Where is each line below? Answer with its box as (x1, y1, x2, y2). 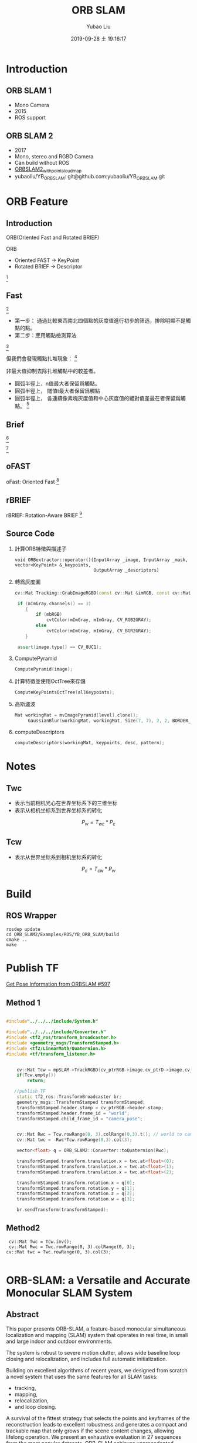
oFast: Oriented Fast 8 (6, 477, 60, 485)
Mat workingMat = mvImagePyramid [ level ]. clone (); (14, 712, 139, 718)
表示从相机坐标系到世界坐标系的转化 (14, 807, 103, 814)
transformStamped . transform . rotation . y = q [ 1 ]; (16, 1185, 135, 1191)
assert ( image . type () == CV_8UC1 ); (17, 644, 102, 650)
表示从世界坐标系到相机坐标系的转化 (14, 853, 103, 860)
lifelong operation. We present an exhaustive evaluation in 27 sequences (6, 1433, 182, 1440)
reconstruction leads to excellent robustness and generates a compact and (6, 1421, 188, 1428)
